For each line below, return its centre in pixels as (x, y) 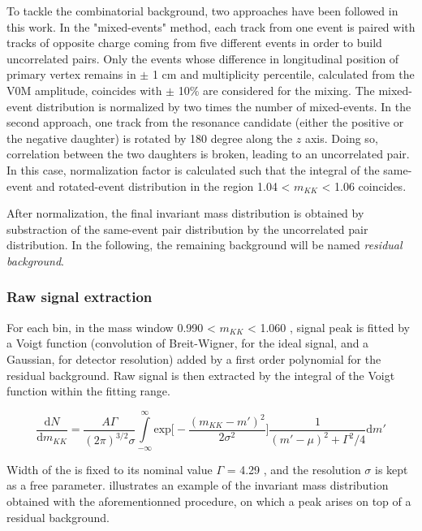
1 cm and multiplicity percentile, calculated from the (283, 74)
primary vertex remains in (71, 74)
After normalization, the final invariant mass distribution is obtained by (185, 213)
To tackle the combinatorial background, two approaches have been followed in (202, 11)
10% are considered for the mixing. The (276, 90)
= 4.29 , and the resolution (294, 469)
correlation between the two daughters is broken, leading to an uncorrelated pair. (208, 154)
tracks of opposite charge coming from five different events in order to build (194, 43)
